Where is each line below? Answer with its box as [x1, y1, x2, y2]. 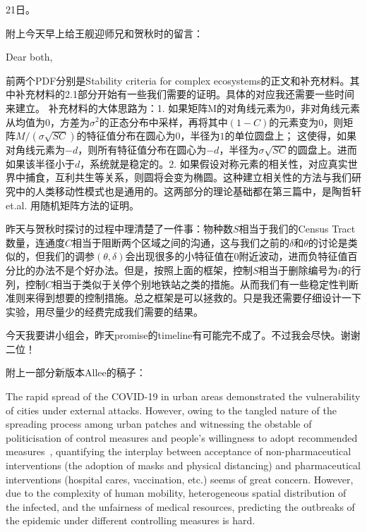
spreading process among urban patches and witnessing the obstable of [6, 416, 312, 431]
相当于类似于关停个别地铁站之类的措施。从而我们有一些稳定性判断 [52, 276, 359, 291]
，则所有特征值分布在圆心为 [78, 142, 207, 157]
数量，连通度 [6, 235, 65, 249]
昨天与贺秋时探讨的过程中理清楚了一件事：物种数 [6, 221, 233, 236]
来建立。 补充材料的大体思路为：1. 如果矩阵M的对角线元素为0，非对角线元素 [6, 100, 361, 115]
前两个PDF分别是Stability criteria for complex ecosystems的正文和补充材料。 [6, 73, 350, 87]
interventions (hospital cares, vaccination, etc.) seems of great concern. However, [6, 471, 354, 486]
